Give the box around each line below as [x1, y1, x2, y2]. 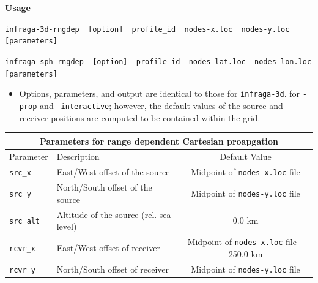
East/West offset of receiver [56, 241, 160, 254]
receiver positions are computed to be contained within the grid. [19, 111, 261, 124]
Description [56, 150, 100, 163]
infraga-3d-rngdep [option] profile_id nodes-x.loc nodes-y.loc [5, 25, 290, 34]
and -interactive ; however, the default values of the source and [40, 99, 283, 111]
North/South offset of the [56, 181, 152, 194]
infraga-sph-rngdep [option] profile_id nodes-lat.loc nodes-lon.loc [5, 57, 312, 66]
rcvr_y [9, 265, 35, 274]
